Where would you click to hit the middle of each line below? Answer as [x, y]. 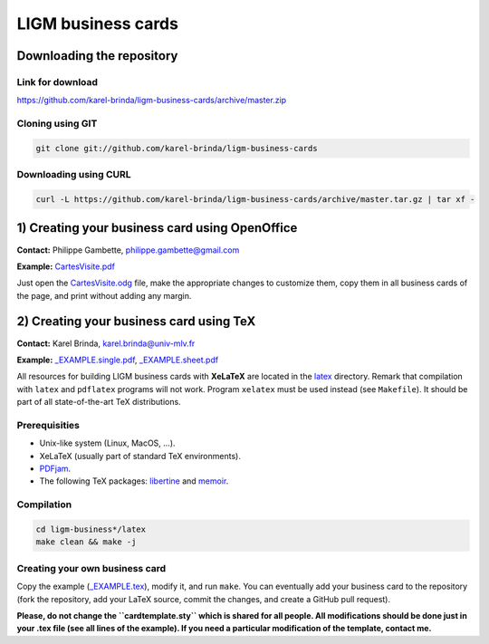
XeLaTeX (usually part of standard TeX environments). [140, 456]
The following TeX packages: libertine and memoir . [134, 481]
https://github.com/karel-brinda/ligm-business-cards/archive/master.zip [152, 101]
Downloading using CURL [74, 175]
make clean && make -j [86, 542]
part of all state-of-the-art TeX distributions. [99, 402]
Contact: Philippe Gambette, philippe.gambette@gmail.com [128, 250]
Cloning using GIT [57, 124]
